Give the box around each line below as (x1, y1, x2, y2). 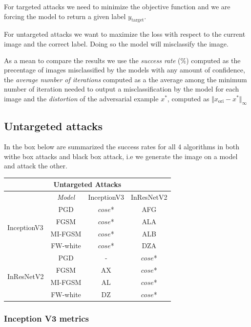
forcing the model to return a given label (4, 11, 126, 21)
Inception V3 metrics (4, 312, 89, 324)
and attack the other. (4, 161, 67, 171)
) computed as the (186, 55, 241, 65)
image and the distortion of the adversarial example (4, 93, 159, 103)
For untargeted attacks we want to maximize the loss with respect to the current (4, 29, 246, 39)
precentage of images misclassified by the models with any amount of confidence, (4, 65, 245, 75)
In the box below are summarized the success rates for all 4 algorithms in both (4, 141, 240, 151)
